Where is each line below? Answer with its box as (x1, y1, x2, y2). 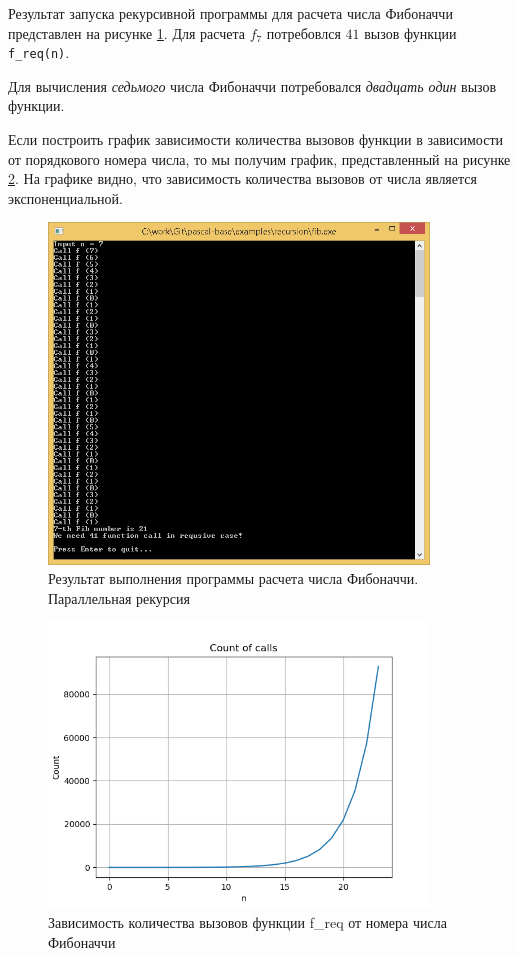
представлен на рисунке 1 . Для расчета (8, 22, 245, 43)
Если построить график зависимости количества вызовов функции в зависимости (8, 129, 504, 150)
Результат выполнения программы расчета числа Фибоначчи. (48, 568, 419, 589)
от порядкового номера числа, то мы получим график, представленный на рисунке (8, 148, 511, 169)
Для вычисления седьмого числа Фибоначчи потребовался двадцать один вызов (8, 75, 497, 96)
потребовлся (266, 22, 341, 43)
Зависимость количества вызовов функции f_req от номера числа (48, 912, 447, 933)
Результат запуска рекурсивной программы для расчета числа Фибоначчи (8, 3, 453, 23)
